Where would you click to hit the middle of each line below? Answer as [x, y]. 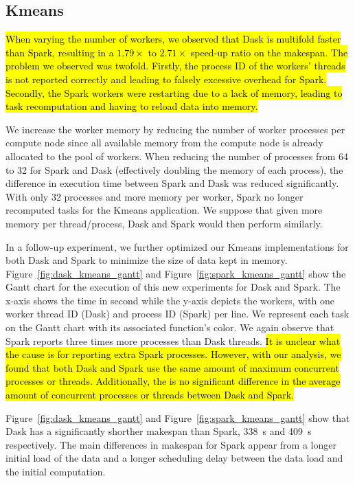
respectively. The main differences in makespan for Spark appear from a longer [171, 444]
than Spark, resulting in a [60, 52]
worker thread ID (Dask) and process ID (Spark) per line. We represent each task [177, 314]
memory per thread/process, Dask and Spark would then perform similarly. [164, 223]
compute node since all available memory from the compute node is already [164, 143]
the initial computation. [56, 472]
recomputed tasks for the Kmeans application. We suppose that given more [164, 210]
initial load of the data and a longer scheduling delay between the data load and [174, 458]
